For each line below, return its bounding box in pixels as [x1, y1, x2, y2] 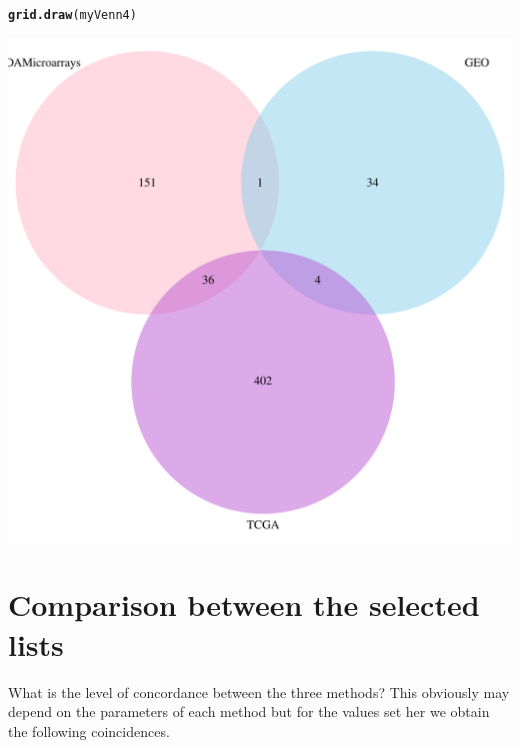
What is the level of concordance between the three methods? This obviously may [8, 681, 510, 702]
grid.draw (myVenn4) [8, 8, 137, 22]
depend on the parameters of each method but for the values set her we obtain [8, 701, 490, 722]
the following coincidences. [8, 720, 170, 741]
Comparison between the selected [8, 584, 480, 625]
